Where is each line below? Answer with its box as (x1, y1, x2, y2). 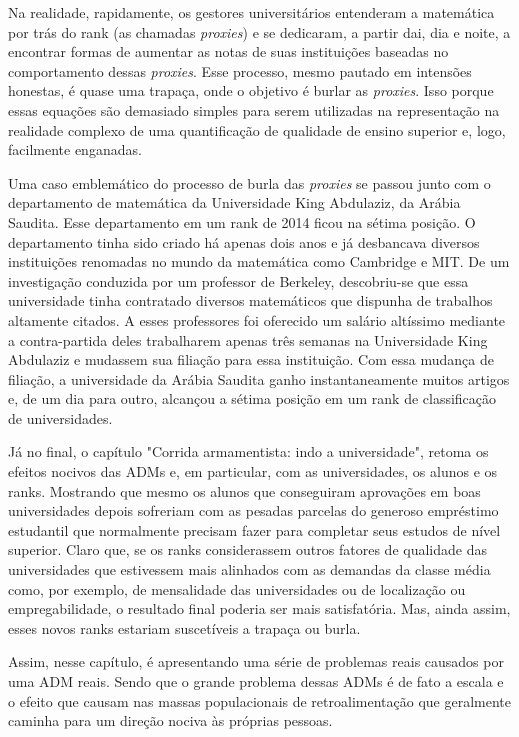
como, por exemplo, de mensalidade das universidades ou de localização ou (8, 578, 466, 599)
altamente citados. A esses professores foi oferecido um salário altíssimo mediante (8, 309, 506, 330)
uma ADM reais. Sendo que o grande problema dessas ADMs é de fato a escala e (8, 671, 504, 691)
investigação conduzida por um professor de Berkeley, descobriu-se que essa (8, 270, 469, 291)
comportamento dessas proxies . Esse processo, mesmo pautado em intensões (8, 60, 472, 81)
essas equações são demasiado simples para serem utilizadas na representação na (8, 99, 500, 120)
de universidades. (8, 407, 113, 428)
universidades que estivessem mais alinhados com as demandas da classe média (8, 559, 491, 580)
